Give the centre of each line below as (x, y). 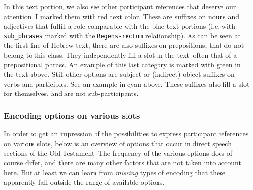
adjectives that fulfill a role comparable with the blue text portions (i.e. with (120, 26)
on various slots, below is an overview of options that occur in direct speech (118, 143)
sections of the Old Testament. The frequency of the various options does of (118, 153)
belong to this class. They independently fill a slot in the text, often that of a (121, 55)
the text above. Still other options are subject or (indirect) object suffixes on (119, 74)
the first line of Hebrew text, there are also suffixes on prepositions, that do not (124, 45)
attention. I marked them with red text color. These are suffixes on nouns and (122, 16)
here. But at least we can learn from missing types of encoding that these (115, 172)
